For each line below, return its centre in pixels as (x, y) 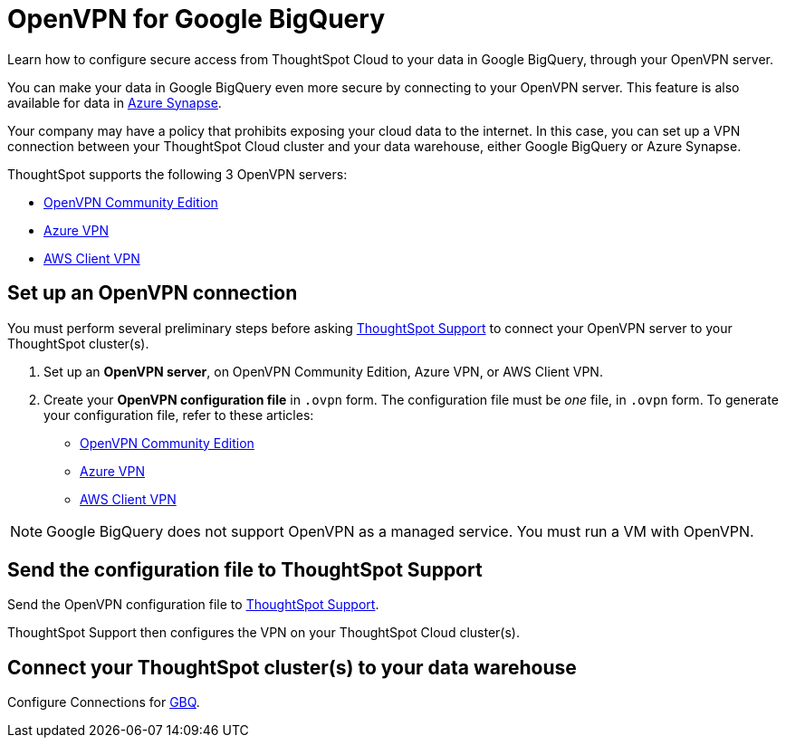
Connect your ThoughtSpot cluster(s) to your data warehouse (292, 667)
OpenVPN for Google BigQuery (196, 19)
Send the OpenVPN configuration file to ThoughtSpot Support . (193, 605)
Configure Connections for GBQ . (104, 702)
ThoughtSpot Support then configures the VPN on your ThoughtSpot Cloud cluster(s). (264, 633)
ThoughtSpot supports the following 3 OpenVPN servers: (177, 174)
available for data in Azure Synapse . (115, 102)
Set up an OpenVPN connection (153, 293)
